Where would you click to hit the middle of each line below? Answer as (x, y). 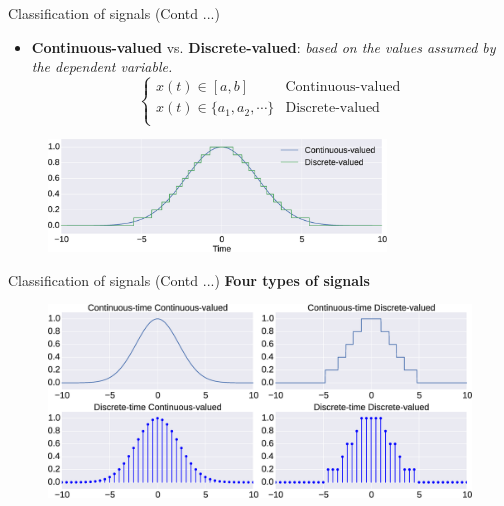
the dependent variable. (102, 66)
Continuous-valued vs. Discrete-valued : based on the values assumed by (263, 46)
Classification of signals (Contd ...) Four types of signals (189, 279)
